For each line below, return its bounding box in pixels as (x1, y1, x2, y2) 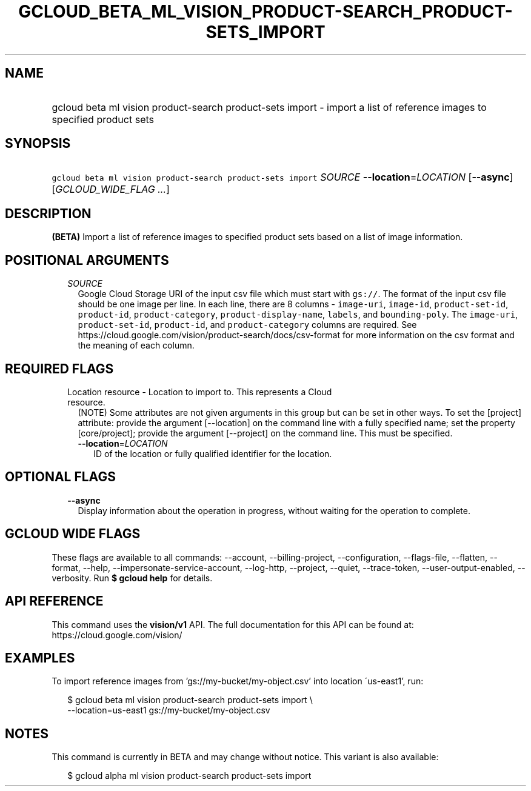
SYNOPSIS (5, 136, 71, 152)
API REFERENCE (5, 593, 104, 609)
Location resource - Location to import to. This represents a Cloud (67, 386, 332, 397)
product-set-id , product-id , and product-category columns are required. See (78, 319, 417, 330)
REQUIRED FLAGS (5, 361, 114, 376)
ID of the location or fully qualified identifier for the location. (93, 448, 332, 459)
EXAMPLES (5, 650, 75, 666)
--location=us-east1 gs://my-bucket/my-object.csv (67, 705, 270, 716)
